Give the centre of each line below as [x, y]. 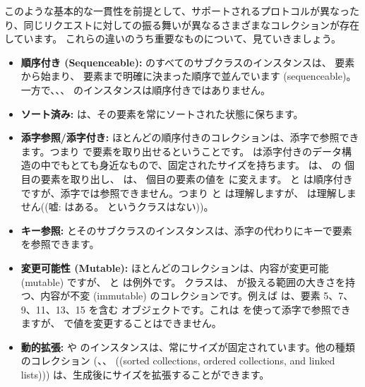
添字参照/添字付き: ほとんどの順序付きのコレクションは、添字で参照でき [190, 137]
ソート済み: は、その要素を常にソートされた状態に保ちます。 [162, 113]
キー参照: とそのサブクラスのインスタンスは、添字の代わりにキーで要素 [186, 230]
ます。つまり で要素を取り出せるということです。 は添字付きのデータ [181, 151]
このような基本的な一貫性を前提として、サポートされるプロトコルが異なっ [177, 11]
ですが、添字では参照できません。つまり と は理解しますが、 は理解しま [189, 192]
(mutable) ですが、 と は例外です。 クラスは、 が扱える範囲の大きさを [183, 281]
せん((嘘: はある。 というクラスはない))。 [117, 207]
